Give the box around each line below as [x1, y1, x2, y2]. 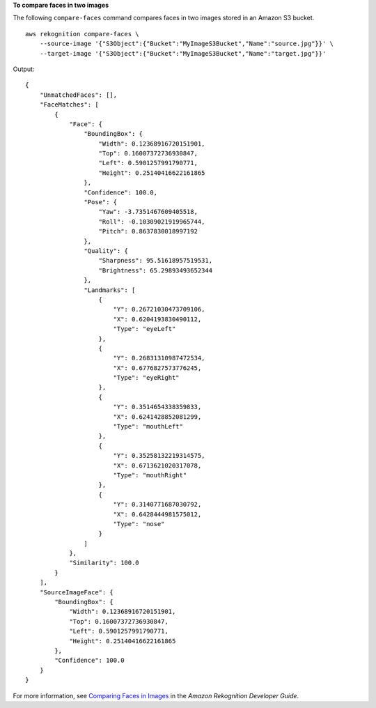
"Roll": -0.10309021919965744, [98, 217, 205, 226]
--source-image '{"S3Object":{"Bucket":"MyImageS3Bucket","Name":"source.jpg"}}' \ [39, 40, 334, 48]
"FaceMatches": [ [39, 101, 99, 109]
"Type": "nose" [113, 520, 165, 528]
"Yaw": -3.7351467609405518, [98, 208, 198, 216]
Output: [13, 65, 35, 73]
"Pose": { [84, 199, 118, 206]
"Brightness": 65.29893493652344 [98, 266, 212, 275]
